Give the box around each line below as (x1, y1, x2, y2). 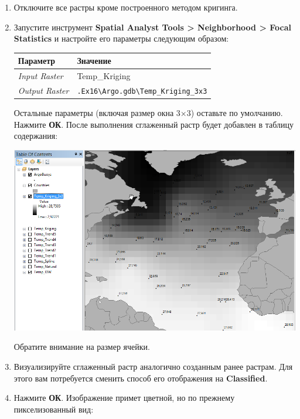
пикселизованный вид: (13, 403, 94, 415)
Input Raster (18, 70, 63, 82)
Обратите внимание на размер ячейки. (13, 340, 150, 353)
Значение (77, 54, 111, 67)
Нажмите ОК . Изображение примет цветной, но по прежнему (13, 391, 235, 404)
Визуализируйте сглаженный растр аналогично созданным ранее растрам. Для (13, 360, 293, 373)
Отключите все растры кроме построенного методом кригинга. (13, 1, 238, 13)
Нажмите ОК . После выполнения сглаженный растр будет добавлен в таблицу (13, 118, 294, 130)
